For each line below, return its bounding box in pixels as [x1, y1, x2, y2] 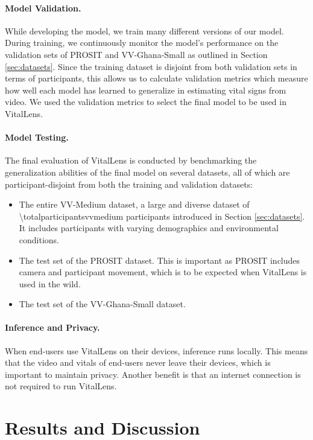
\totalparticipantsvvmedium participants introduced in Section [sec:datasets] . [19, 209, 305, 222]
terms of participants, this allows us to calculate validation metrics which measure [5, 72, 308, 84]
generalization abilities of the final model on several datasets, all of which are [5, 165, 290, 178]
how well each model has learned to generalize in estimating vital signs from [5, 83, 286, 96]
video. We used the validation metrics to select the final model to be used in [5, 95, 286, 108]
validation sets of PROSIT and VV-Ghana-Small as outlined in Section [5, 48, 268, 60]
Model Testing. [5, 131, 69, 144]
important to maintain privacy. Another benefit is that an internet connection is [5, 368, 301, 380]
